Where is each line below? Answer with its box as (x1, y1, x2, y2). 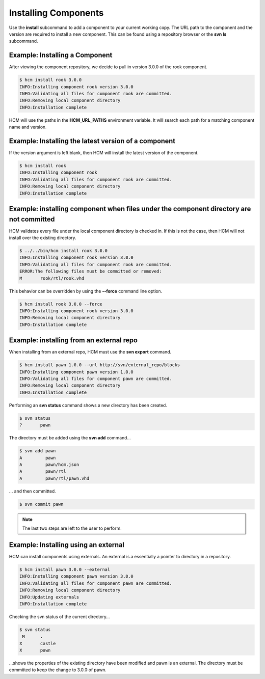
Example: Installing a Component (9, 51, 112, 59)
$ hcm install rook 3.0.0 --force (19, 301, 103, 307)
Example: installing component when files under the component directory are (9, 205, 251, 213)
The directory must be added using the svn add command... (9, 435, 131, 441)
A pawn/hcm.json (19, 462, 79, 467)
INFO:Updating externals (19, 594, 79, 600)
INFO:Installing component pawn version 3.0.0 (19, 573, 133, 579)
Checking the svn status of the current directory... (9, 614, 110, 620)
